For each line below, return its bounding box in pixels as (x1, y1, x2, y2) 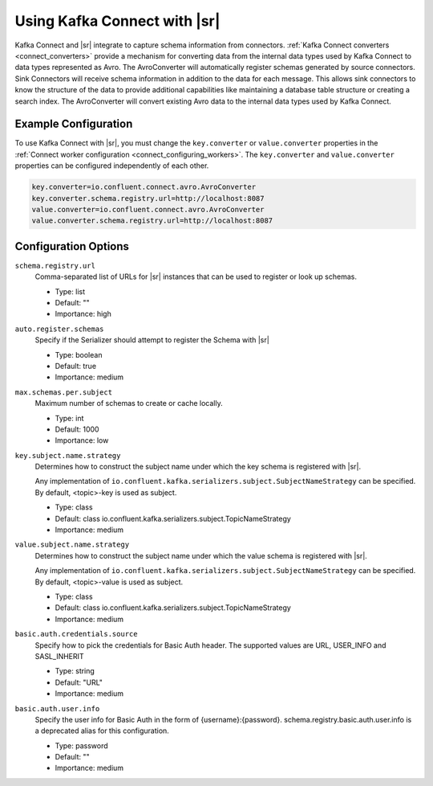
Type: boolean (55, 350, 103, 359)
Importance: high (55, 309, 111, 319)
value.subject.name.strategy (14, 540, 130, 550)
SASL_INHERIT (34, 651, 84, 661)
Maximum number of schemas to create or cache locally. (34, 399, 224, 408)
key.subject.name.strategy (14, 451, 121, 460)
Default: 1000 (55, 424, 99, 434)
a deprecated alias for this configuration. (34, 726, 170, 735)
